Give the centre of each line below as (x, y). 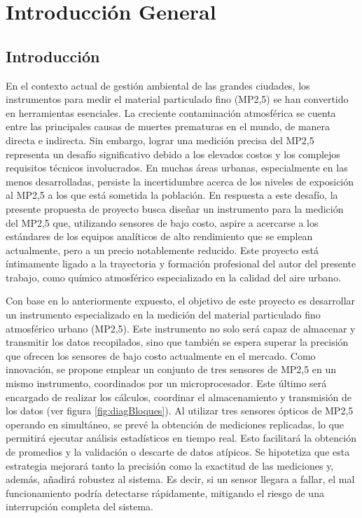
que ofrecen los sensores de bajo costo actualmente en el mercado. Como (161, 355)
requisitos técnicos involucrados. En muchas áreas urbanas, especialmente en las (177, 168)
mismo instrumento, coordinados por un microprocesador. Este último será (166, 383)
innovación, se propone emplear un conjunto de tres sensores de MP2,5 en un (171, 369)
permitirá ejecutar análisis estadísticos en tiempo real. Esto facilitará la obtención (181, 438)
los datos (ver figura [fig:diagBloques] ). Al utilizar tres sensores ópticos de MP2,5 (180, 411)
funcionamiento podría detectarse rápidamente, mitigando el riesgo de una (165, 492)
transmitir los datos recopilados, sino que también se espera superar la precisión (177, 342)
